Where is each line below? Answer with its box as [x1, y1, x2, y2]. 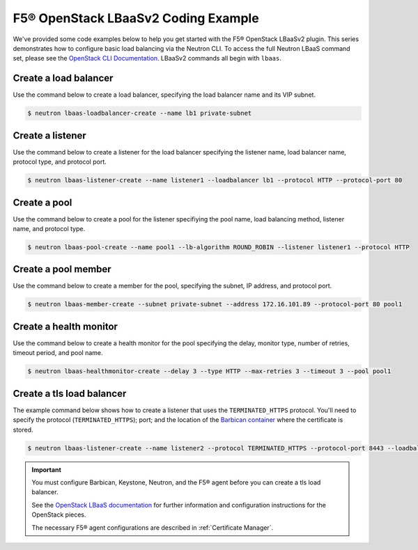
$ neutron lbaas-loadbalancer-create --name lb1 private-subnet [27, 109, 252, 118]
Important [31, 465, 62, 473]
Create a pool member [13, 263, 111, 275]
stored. [13, 425, 34, 434]
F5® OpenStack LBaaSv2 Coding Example [13, 10, 259, 26]
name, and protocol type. [13, 224, 86, 233]
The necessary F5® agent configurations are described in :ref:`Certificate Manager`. [31, 523, 274, 532]
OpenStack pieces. [31, 510, 86, 519]
